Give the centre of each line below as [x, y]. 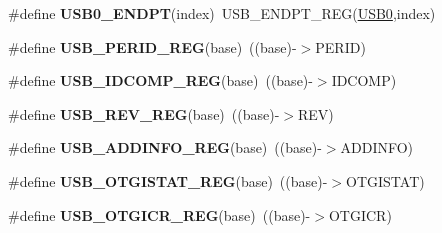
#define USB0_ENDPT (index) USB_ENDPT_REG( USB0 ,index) [222, 13]
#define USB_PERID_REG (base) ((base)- [152, 46]
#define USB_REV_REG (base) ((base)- [144, 113]
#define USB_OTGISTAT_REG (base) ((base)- [168, 180]
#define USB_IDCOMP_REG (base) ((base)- [160, 80]
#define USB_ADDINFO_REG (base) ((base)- [165, 147]
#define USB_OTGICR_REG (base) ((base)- [159, 214]
